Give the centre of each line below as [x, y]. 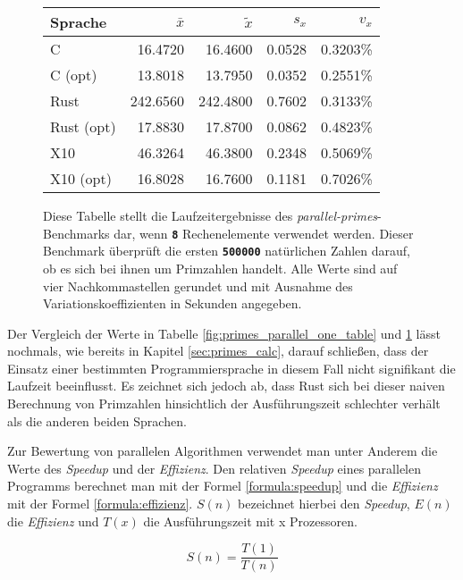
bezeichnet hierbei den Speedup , [324, 504]
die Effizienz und [53, 521]
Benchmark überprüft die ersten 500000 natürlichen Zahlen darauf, [227, 251]
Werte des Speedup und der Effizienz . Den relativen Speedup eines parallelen [214, 468]
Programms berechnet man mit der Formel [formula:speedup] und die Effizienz [223, 486]
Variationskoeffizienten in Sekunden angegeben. [173, 303]
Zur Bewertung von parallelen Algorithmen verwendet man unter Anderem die [223, 451]
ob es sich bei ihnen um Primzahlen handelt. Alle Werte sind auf [220, 268]
